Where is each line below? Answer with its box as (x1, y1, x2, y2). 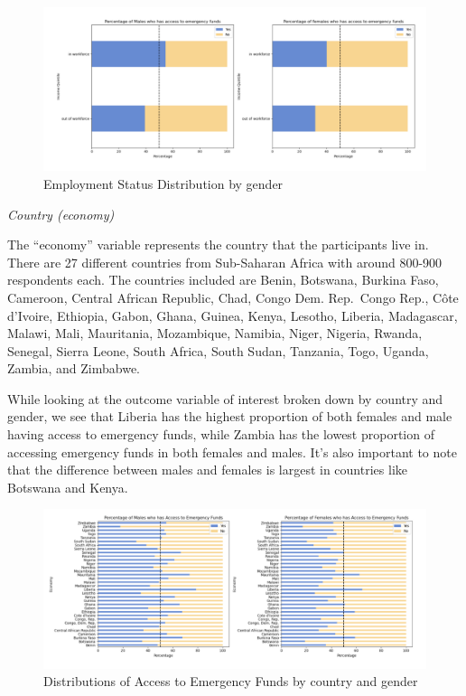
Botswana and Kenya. (7, 477, 128, 496)
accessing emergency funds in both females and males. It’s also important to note (7, 442, 457, 461)
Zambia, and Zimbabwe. (7, 359, 140, 378)
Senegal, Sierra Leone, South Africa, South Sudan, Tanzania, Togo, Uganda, (7, 341, 429, 360)
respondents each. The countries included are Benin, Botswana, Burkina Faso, (7, 270, 439, 289)
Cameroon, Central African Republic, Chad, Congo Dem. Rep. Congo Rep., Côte (7, 287, 459, 306)
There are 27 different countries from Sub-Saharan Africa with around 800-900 (7, 252, 443, 271)
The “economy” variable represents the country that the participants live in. (7, 235, 429, 254)
